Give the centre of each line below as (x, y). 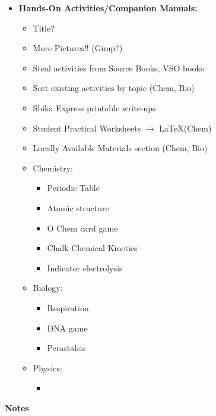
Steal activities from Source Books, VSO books (118, 68)
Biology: (48, 288)
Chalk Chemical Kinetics (92, 248)
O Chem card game (82, 228)
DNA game (67, 328)
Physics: (47, 367)
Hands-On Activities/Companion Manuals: (108, 8)
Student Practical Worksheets (87, 128)
